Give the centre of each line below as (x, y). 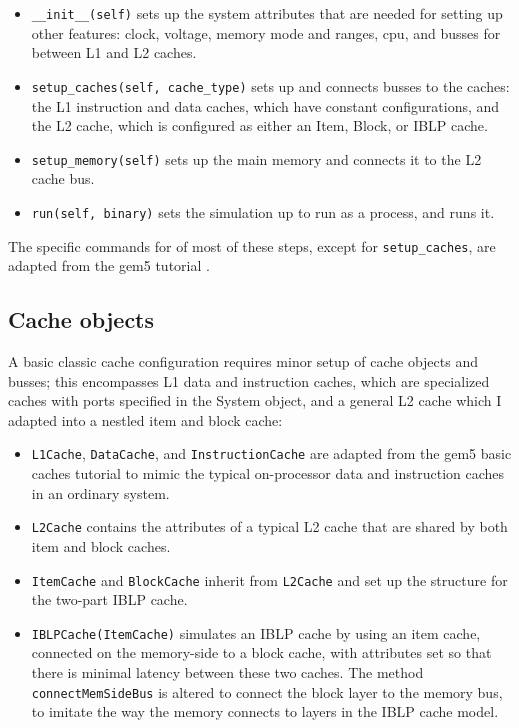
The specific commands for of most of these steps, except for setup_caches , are (252, 245)
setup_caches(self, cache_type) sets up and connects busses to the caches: (270, 85)
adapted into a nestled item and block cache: (145, 419)
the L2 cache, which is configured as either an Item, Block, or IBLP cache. (259, 125)
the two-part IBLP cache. (109, 599)
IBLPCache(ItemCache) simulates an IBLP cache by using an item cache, (256, 632)
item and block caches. (101, 545)
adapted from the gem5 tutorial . (109, 265)
